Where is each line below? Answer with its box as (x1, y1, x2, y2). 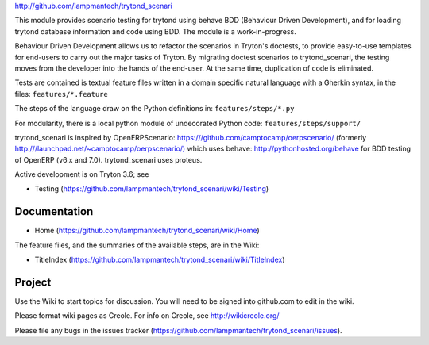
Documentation (14, 205, 94, 218)
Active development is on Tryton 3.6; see (14, 170, 149, 179)
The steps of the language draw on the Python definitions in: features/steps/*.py (14, 104, 295, 113)
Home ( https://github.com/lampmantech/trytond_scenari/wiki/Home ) (34, 226, 260, 236)
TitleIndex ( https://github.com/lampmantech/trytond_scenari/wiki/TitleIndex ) (34, 255, 285, 265)
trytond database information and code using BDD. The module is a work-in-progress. (14, 26, 297, 36)
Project (14, 275, 52, 289)
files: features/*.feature (14, 89, 109, 98)
